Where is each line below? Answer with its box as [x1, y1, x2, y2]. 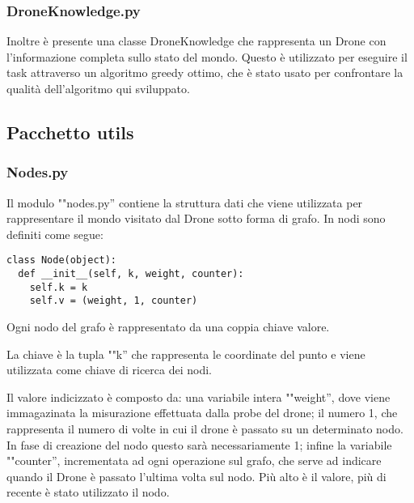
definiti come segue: [6, 225, 103, 242]
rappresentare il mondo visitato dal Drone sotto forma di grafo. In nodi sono [6, 210, 386, 227]
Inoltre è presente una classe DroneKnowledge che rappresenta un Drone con [6, 32, 387, 49]
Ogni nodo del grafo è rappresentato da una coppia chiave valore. [6, 318, 330, 335]
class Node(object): [6, 254, 117, 266]
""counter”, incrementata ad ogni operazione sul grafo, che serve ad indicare [6, 452, 382, 469]
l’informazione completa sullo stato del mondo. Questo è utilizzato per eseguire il [6, 48, 408, 65]
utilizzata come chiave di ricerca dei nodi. [6, 361, 213, 378]
